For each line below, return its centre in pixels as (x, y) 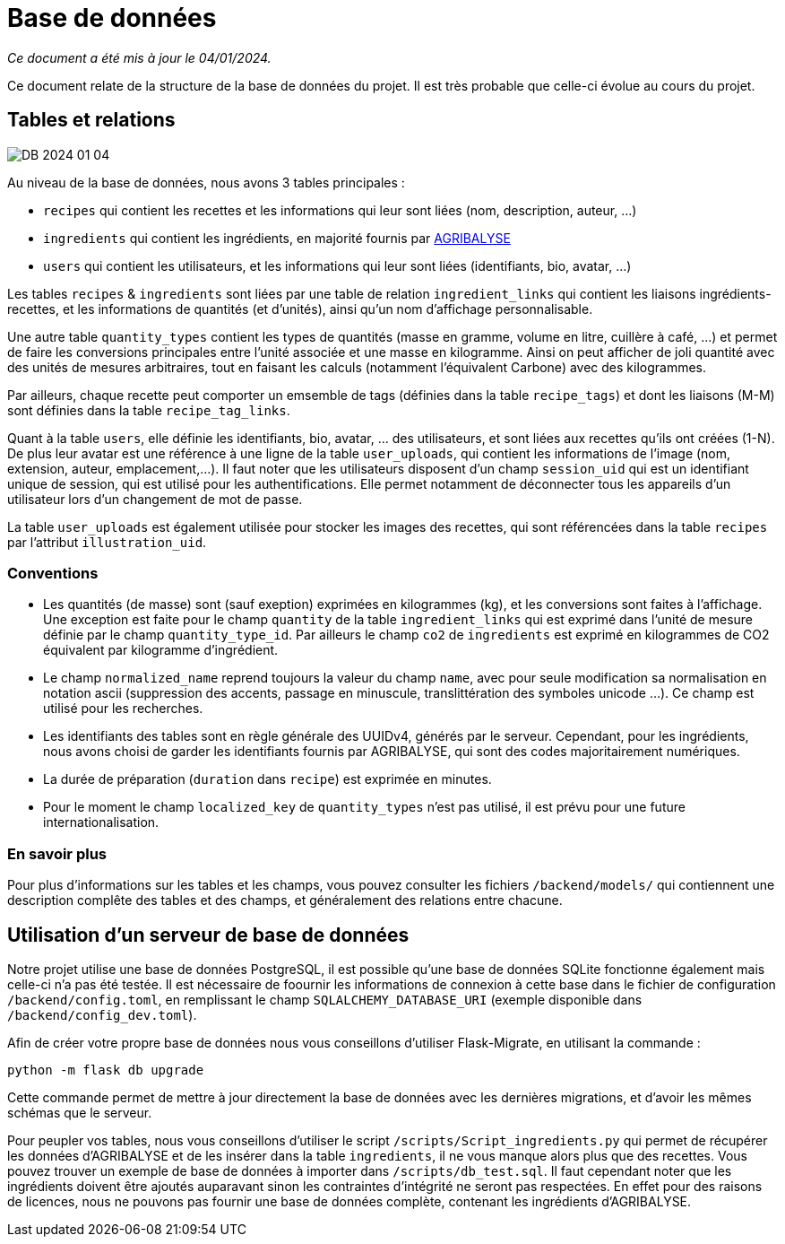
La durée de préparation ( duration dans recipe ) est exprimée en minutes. (267, 779)
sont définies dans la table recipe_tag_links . (149, 410)
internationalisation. (101, 822)
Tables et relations (91, 120)
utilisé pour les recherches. (123, 709)
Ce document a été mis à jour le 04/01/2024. (139, 57)
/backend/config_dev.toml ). (102, 1014)
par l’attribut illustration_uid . (107, 542)
